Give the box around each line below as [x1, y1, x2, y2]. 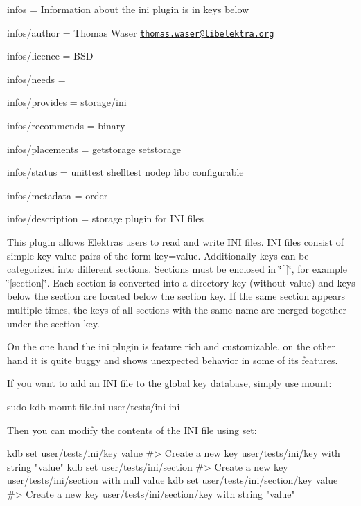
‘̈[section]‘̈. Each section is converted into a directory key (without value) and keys [7, 275, 355, 289]
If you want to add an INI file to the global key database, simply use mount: [7, 376, 332, 390]
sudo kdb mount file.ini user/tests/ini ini [7, 399, 180, 413]
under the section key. [7, 316, 100, 330]
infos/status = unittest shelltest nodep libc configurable [7, 165, 244, 179]
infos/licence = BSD [7, 48, 94, 63]
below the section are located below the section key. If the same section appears [7, 289, 346, 303]
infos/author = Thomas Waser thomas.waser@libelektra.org [7, 25, 274, 39]
